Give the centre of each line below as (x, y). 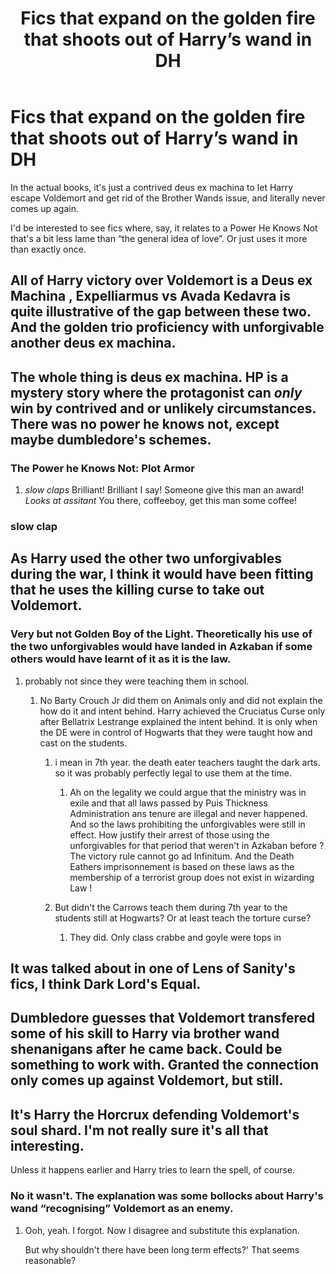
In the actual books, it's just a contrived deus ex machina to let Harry (152, 187)
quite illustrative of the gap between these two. (161, 312)
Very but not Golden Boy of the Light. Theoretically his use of (161, 634)
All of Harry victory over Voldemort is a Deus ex (161, 280)
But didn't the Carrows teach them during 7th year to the (171, 907)
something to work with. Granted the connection (165, 1065)
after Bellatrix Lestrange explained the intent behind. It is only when (178, 721)
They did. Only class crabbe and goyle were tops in (175, 937)
